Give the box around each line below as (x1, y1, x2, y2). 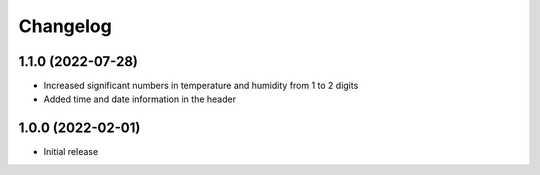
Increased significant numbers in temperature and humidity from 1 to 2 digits (43, 80, 359, 92)
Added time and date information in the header (43, 93, 237, 105)
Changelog (18, 15, 112, 37)
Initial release (43, 146, 99, 158)
